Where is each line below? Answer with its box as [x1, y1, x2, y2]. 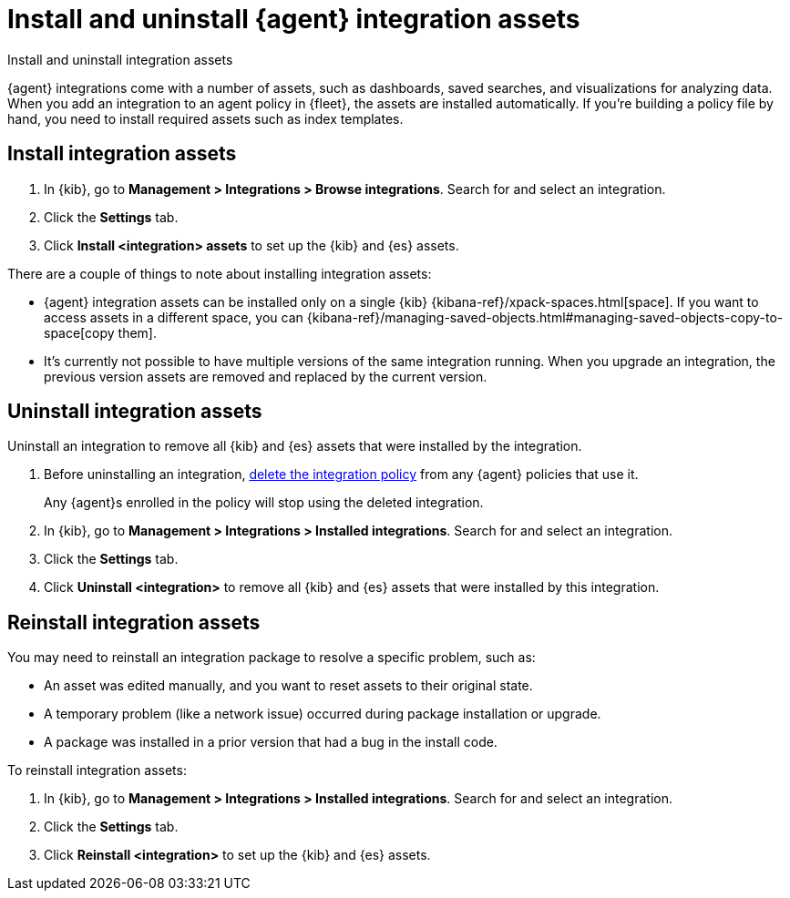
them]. [118, 324, 157, 341]
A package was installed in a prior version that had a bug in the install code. [44, 734, 498, 750]
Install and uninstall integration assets [7, 51, 233, 67]
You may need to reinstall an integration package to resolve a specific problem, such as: [7, 649, 536, 666]
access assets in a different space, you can [44, 309, 303, 325]
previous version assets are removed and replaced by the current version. [44, 368, 487, 384]
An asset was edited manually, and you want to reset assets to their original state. [44, 678, 533, 694]
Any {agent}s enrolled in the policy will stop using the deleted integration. [44, 495, 484, 511]
